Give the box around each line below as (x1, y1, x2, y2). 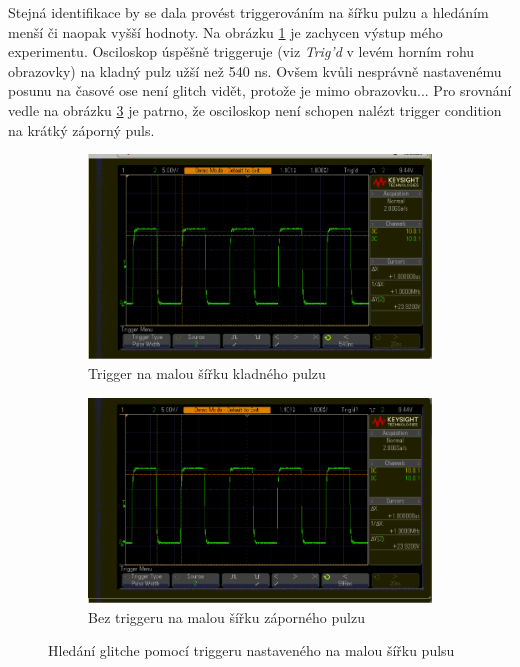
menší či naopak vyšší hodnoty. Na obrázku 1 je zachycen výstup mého (8, 21, 443, 42)
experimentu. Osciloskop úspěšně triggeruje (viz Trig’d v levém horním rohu (8, 41, 475, 62)
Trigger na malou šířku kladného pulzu (88, 363, 326, 384)
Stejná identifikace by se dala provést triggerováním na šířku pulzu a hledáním (8, 2, 489, 22)
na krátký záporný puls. (8, 119, 155, 140)
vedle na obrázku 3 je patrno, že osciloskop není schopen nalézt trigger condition (8, 99, 502, 120)
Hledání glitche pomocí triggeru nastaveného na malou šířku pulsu (48, 640, 455, 661)
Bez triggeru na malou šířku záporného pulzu (88, 606, 365, 627)
